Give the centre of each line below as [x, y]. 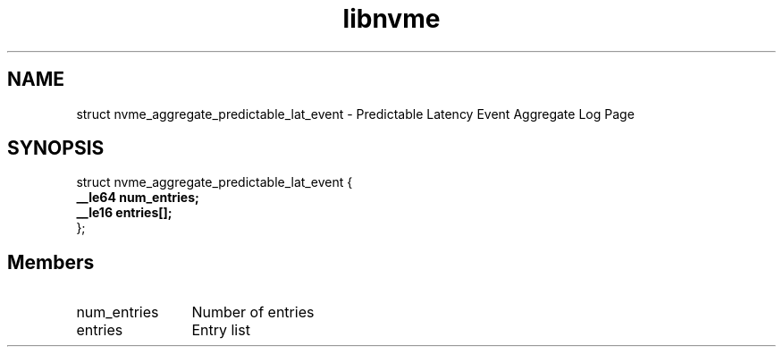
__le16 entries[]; [124, 213]
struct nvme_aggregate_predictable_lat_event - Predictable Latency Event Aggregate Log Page [355, 114]
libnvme [391, 19]
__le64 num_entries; [138, 198]
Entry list [221, 330]
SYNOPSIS [56, 148]
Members [51, 262]
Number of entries [253, 312]
